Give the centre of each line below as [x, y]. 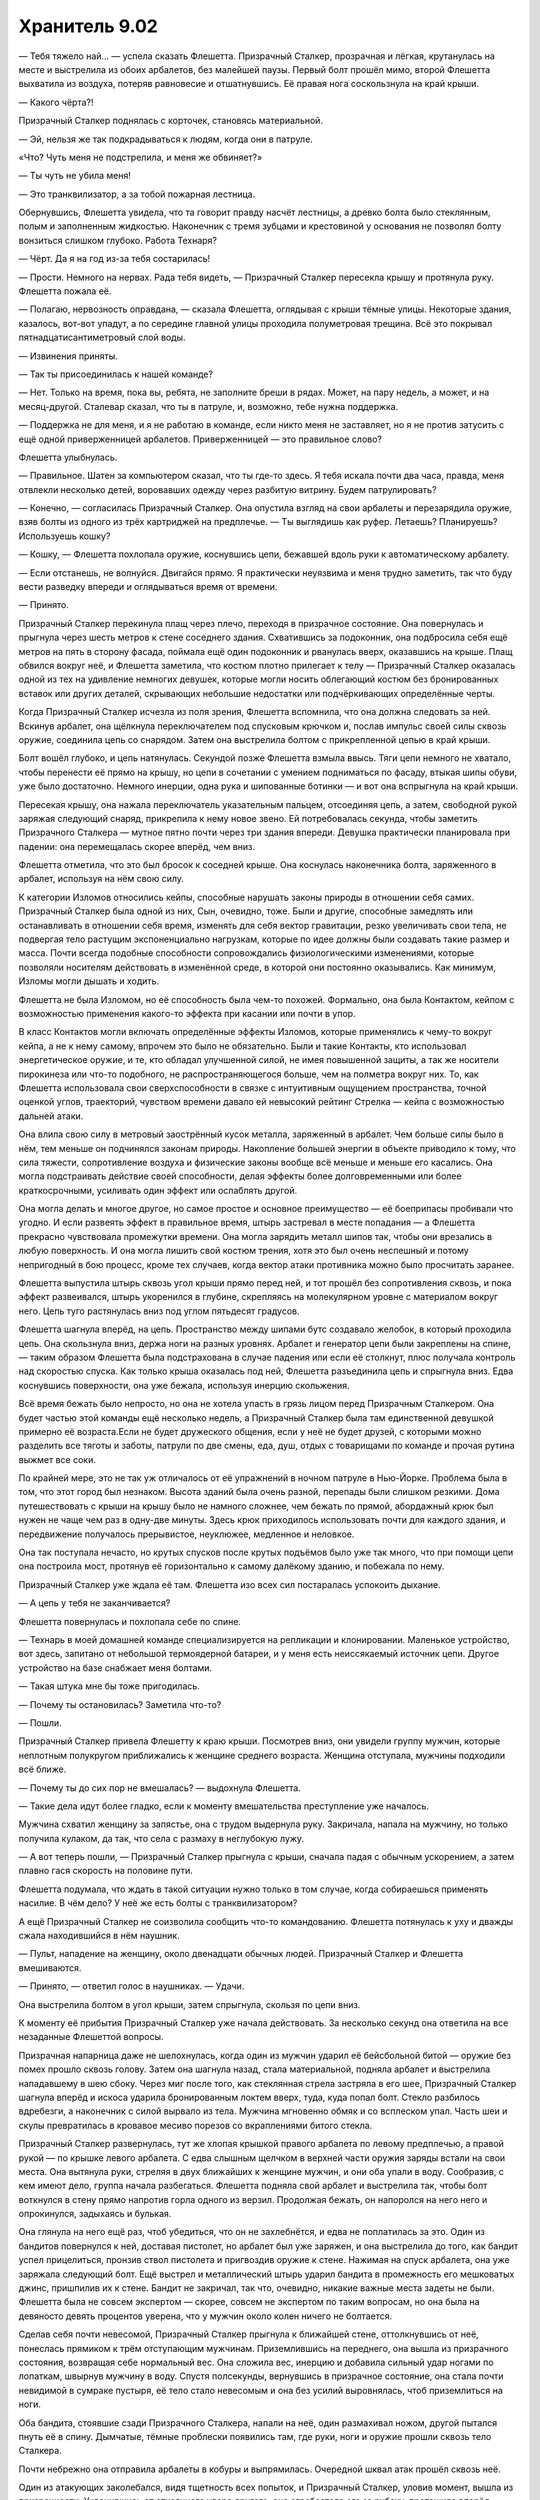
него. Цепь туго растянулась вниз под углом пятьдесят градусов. [159, 1311]
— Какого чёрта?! [56, 102]
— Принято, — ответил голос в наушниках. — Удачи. [131, 1986]
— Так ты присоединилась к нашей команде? [116, 374]
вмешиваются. [50, 1967]
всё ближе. [42, 1769]
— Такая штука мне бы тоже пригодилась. [109, 1686]
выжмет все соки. [57, 1459]
